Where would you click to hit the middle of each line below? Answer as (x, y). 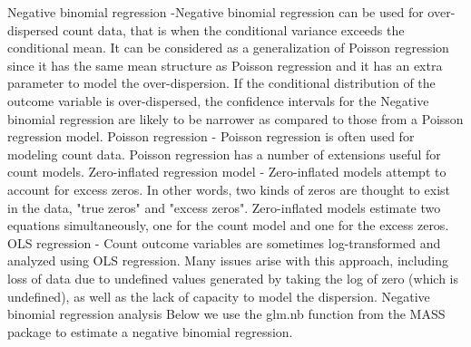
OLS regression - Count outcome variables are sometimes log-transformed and (224, 242)
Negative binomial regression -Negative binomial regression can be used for (216, 12)
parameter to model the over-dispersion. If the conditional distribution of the (221, 83)
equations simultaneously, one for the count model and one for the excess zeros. (228, 225)
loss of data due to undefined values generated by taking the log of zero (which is (233, 278)
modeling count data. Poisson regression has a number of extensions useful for (224, 154)
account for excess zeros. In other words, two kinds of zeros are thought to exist (229, 189)
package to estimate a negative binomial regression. (150, 331)
